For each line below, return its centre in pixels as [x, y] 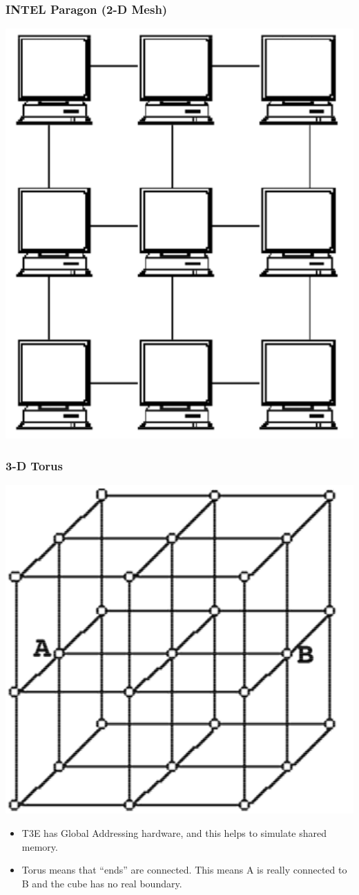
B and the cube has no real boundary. [102, 883]
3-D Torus [34, 465]
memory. [40, 846]
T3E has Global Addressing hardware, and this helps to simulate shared [174, 833]
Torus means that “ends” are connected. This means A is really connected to [184, 870]
